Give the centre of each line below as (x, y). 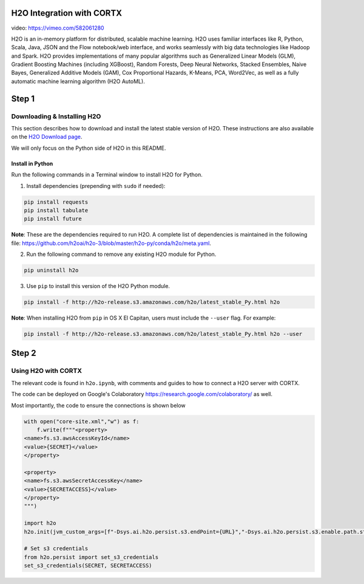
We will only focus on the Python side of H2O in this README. (89, 148)
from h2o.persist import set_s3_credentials (91, 557)
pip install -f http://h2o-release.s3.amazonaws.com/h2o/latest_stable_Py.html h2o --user (163, 334)
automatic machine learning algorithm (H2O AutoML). (78, 81)
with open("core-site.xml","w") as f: (82, 421)
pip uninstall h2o (51, 270)
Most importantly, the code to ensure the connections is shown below (99, 405)
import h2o (40, 523)
